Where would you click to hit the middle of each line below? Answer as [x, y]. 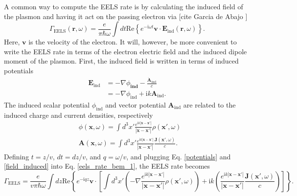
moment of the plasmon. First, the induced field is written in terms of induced [121, 61]
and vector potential [136, 104]
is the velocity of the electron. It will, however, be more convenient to [133, 42]
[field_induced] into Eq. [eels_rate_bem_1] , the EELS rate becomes [107, 166]
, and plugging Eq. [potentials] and [179, 156]
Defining [17, 156]
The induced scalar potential [47, 104]
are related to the [209, 104]
